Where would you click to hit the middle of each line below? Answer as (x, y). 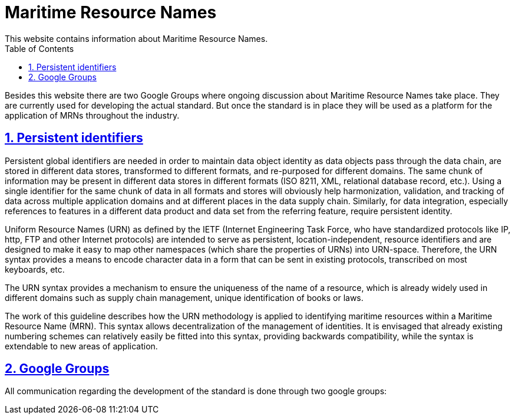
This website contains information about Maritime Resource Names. (136, 38)
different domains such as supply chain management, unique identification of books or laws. (184, 297)
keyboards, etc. (35, 269)
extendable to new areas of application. (81, 346)
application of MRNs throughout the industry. (92, 115)
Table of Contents (39, 48)
